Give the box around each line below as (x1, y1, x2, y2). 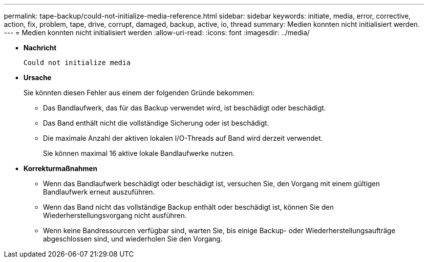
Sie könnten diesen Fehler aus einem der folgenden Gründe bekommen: (23, 88, 255, 97)
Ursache (23, 73, 52, 82)
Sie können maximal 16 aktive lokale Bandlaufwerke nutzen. (43, 149, 235, 157)
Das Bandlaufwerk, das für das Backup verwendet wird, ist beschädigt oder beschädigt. (43, 104, 326, 112)
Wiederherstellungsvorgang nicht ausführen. (43, 211, 187, 219)
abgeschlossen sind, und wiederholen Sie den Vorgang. (43, 235, 223, 243)
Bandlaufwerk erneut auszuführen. (43, 188, 155, 196)
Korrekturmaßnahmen (23, 164, 97, 173)
